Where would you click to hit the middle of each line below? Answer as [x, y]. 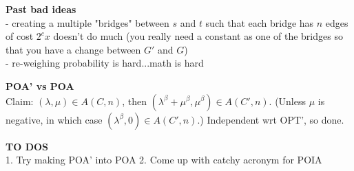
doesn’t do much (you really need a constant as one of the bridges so [198, 36]
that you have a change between [73, 49]
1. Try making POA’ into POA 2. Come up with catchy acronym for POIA [164, 160]
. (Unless [288, 101]
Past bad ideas [41, 9]
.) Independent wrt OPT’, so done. [271, 119]
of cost [20, 36]
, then [134, 101]
